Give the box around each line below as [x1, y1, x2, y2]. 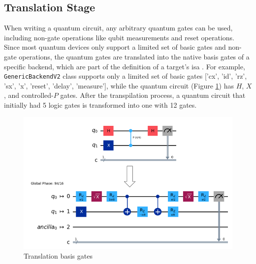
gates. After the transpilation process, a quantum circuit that [60, 90, 246, 100]
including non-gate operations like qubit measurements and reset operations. [4, 32, 235, 42]
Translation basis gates [24, 250, 93, 261]
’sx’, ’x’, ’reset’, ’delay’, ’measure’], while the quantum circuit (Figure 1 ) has [4, 80, 234, 90]
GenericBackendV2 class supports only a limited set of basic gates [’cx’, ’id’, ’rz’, [4, 71, 247, 81]
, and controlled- [4, 90, 54, 100]
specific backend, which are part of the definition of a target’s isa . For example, [4, 61, 245, 71]
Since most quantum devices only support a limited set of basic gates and [4, 42, 226, 52]
